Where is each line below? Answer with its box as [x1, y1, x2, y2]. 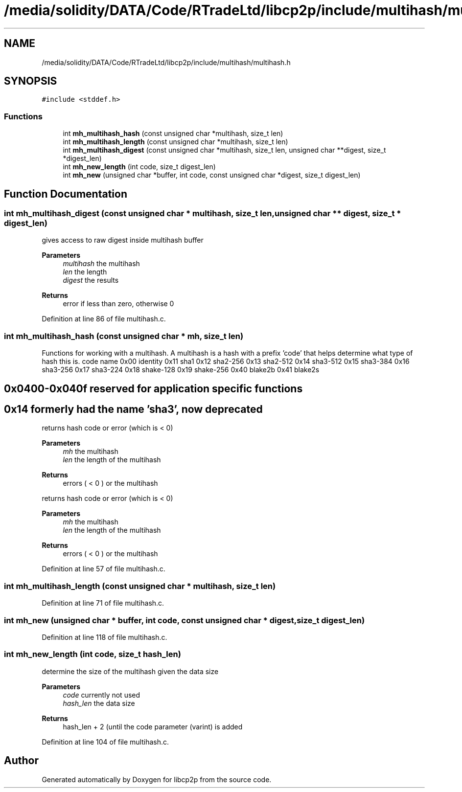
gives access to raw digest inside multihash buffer [42, 236, 204, 245]
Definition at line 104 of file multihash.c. [42, 737, 169, 746]
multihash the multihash [63, 259, 140, 268]
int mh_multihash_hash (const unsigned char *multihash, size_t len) [63, 129, 283, 138]
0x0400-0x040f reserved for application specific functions [4, 382, 303, 395]
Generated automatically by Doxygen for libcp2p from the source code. [42, 775, 272, 784]
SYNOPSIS [4, 75, 57, 88]
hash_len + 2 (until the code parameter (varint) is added [63, 722, 243, 731]
